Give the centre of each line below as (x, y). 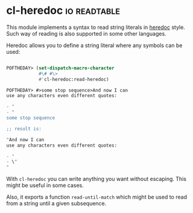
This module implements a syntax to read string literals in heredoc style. (96, 27)
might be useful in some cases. (45, 185)
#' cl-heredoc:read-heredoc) (74, 79)
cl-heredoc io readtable (63, 11)
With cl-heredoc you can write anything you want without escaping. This (96, 179)
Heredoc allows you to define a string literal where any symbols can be (94, 45)
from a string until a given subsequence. (56, 203)
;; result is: (24, 129)
